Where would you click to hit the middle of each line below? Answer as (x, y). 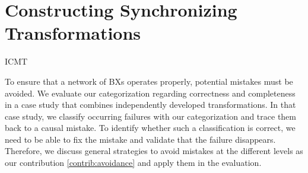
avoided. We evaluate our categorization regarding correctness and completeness (150, 93)
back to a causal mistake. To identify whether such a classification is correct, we (150, 128)
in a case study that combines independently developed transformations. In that (150, 105)
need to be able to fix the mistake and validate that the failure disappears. (140, 139)
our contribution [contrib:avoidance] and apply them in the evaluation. (133, 163)
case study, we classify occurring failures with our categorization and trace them (150, 116)
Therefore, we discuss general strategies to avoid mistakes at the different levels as (154, 151)
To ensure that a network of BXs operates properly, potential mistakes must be (149, 81)
